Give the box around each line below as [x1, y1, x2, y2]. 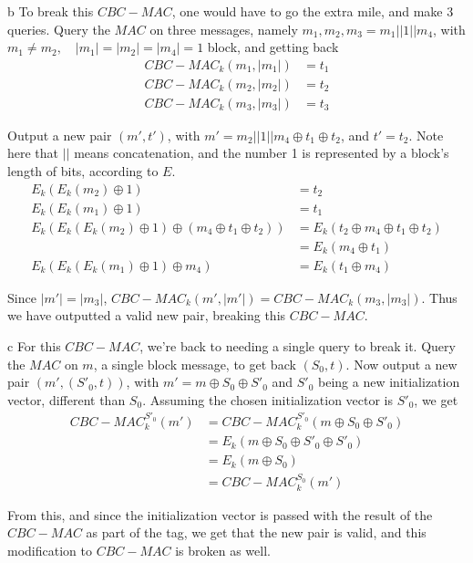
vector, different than [7, 390, 126, 409]
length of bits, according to [7, 162, 159, 181]
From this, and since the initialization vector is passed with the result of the [7, 505, 433, 524]
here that [7, 143, 59, 162]
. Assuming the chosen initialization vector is [142, 390, 394, 409]
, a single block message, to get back [93, 354, 296, 373]
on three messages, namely [149, 19, 298, 38]
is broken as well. [175, 540, 271, 559]
